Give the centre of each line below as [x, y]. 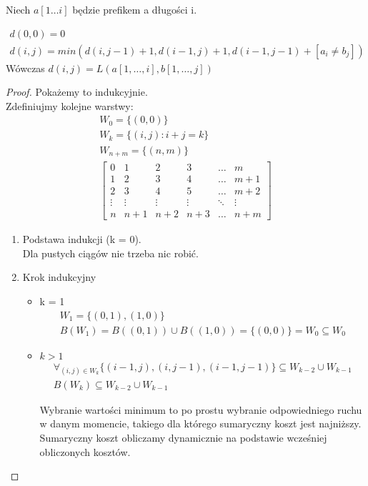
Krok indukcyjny [59, 277]
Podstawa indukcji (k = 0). [82, 239]
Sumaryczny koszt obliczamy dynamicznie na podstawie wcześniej [183, 438]
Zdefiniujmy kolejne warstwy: [70, 105]
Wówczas [25, 68]
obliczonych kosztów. [85, 451]
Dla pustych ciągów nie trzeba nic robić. [110, 253]
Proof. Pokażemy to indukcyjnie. [77, 92]
